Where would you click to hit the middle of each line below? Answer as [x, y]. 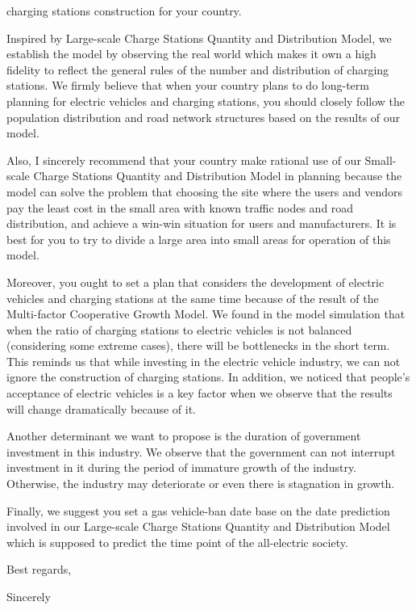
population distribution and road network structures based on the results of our [204, 117]
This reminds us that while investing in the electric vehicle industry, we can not [204, 361]
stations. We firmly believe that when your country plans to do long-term [188, 85]
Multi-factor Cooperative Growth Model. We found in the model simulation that [206, 314]
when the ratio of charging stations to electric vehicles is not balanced [179, 329]
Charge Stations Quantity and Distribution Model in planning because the [218, 176]
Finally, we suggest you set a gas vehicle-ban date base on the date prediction [198, 510]
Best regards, [39, 569]
